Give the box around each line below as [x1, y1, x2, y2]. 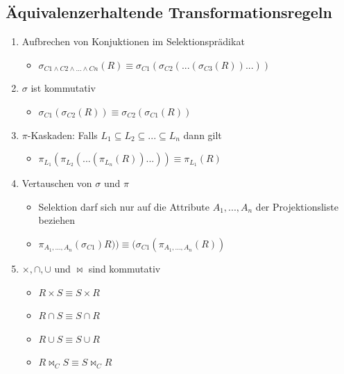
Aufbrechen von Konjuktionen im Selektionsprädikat [21, 34, 245, 49]
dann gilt [183, 127, 222, 142]
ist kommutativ [31, 81, 96, 95]
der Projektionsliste [255, 199, 338, 213]
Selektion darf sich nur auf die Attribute [38, 199, 209, 213]
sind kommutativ [88, 261, 161, 275]
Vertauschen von [21, 176, 92, 190]
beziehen [38, 213, 76, 227]
